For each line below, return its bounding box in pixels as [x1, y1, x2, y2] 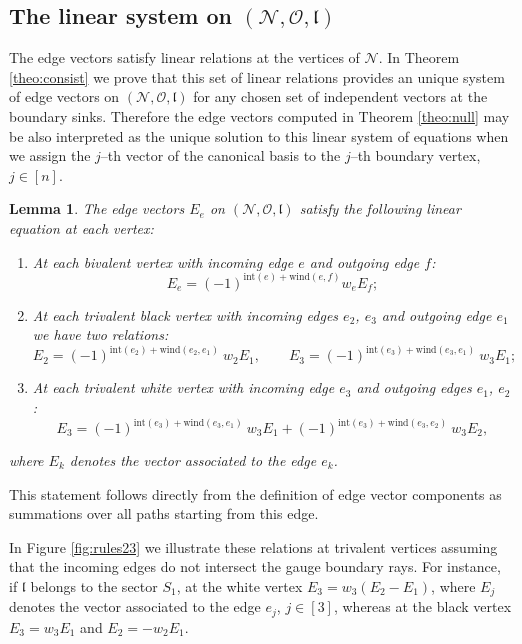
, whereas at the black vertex [333, 596, 512, 617]
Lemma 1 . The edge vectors [9, 198, 185, 219]
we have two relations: [32, 324, 169, 345]
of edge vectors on [9, 86, 120, 107]
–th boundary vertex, [350, 145, 481, 166]
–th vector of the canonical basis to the [100, 145, 341, 166]
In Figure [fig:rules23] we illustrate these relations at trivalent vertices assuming [9, 536, 498, 557]
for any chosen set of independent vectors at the [193, 86, 488, 107]
